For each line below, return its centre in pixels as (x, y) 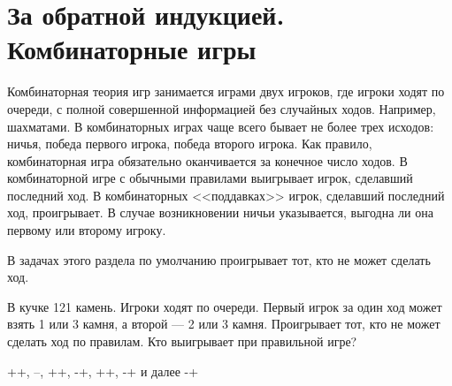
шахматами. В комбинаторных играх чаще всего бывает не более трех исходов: (221, 126)
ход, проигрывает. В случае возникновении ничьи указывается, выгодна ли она (220, 212)
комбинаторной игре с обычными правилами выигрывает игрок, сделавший (210, 178)
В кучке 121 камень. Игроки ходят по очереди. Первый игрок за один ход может (225, 306)
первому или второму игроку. (87, 230)
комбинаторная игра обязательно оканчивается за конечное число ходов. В (207, 160)
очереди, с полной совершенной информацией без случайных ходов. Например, (222, 108)
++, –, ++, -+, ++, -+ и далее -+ (103, 371)
